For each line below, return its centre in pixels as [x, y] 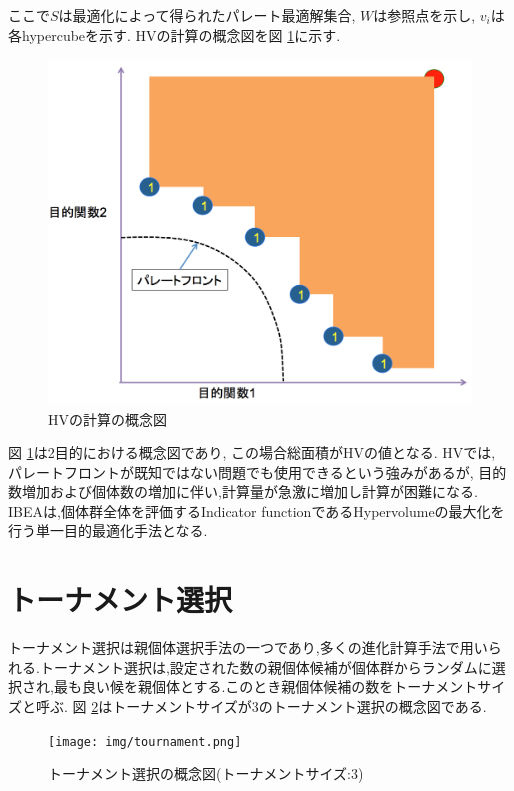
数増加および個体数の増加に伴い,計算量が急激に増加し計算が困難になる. [243, 491]
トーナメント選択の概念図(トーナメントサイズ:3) [206, 773]
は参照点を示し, [424, 15]
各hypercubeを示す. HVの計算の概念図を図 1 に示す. [174, 34]
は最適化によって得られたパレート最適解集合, [207, 15]
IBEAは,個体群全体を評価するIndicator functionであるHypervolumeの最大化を [256, 510]
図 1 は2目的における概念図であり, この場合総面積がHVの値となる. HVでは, [252, 452]
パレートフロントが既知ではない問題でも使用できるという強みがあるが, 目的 [257, 471]
